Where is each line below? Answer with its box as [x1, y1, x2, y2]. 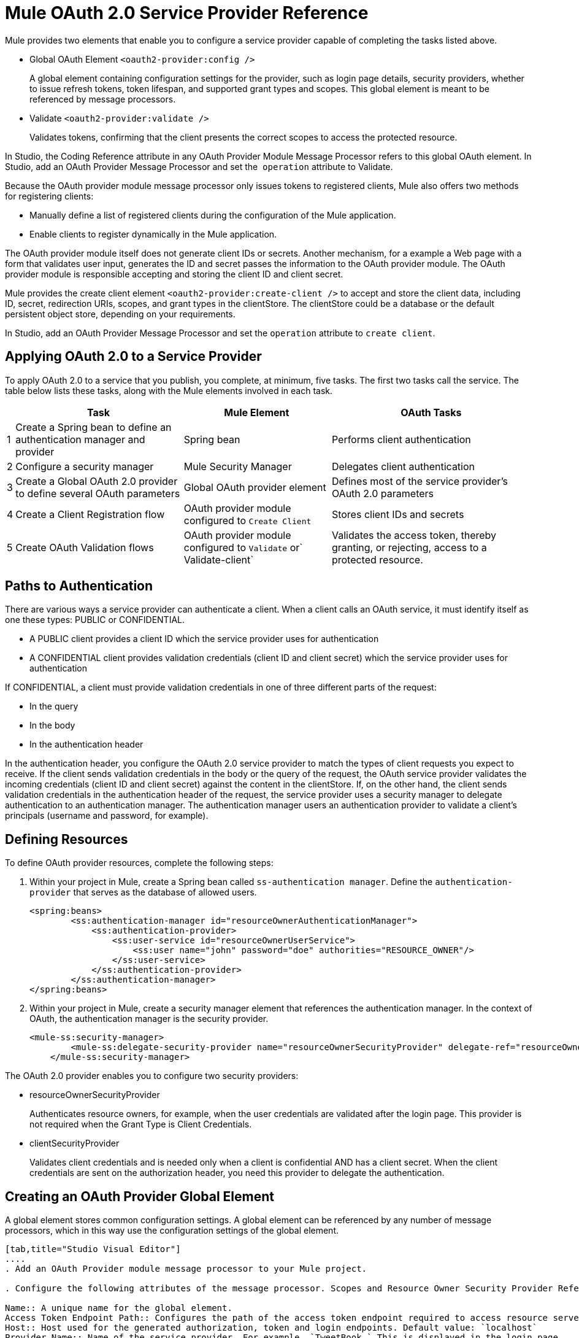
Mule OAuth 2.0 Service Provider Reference [5, 2, 369, 23]
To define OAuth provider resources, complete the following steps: [5, 857, 274, 868]
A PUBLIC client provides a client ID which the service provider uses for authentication [29, 633, 379, 644]
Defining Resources [5, 831, 128, 847]
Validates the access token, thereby [331, 528, 497, 541]
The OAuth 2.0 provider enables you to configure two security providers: [5, 1070, 299, 1081]
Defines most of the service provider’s [331, 474, 508, 487]
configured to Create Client [183, 514, 312, 527]
